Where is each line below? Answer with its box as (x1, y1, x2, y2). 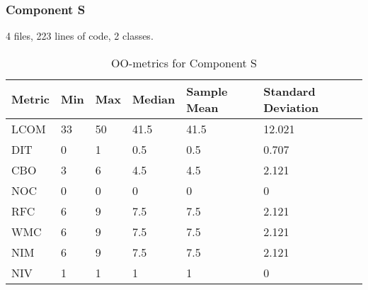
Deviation (263, 99, 319, 116)
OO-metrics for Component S (111, 54, 257, 71)
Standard (263, 82, 316, 99)
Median (132, 91, 176, 108)
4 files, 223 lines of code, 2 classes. (6, 28, 154, 43)
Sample (186, 82, 228, 99)
